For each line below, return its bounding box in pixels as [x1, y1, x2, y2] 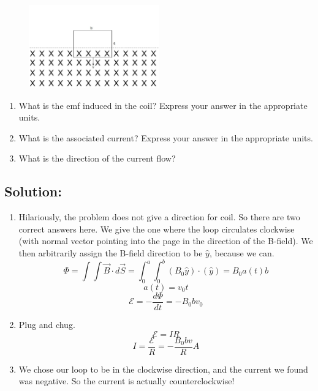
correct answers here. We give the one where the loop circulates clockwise [18, 222, 295, 235]
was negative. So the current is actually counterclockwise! [18, 374, 235, 387]
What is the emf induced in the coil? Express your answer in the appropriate [18, 99, 308, 111]
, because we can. [209, 247, 274, 259]
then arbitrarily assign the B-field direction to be [18, 247, 203, 259]
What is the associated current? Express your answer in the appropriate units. [18, 131, 313, 144]
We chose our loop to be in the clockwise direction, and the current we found [18, 362, 308, 375]
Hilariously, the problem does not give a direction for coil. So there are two [18, 210, 300, 223]
